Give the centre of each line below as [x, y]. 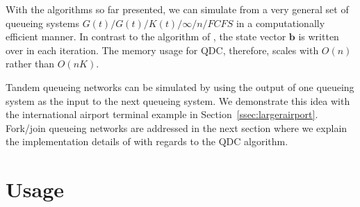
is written [319, 36]
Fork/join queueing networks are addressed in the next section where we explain [177, 127]
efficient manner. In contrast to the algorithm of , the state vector [146, 36]
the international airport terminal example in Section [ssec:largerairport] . [162, 114]
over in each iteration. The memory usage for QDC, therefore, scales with [162, 50]
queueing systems [42, 23]
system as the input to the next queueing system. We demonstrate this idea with [178, 100]
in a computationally [280, 23]
